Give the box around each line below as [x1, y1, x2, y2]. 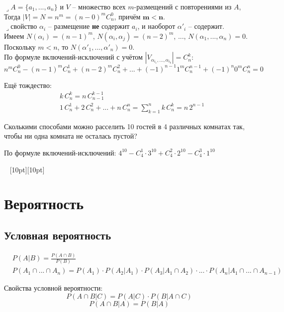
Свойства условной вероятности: [4, 283, 103, 293]
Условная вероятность [4, 227, 111, 242]
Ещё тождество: [4, 79, 52, 90]
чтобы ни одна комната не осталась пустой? [4, 131, 137, 141]
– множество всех [72, 1, 126, 11]
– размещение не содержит [48, 21, 130, 31]
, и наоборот [137, 21, 176, 31]
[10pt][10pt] [9, 164, 45, 174]
